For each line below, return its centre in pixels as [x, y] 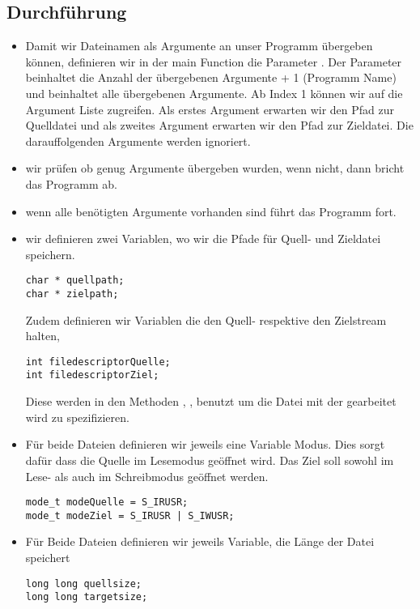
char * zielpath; [72, 294]
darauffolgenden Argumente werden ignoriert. [138, 141]
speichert [48, 558]
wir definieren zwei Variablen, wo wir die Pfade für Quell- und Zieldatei [203, 238]
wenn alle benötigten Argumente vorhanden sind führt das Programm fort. [211, 211]
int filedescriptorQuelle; [98, 362]
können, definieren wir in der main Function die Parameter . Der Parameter [214, 61]
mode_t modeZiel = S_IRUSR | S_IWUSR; [130, 515]
